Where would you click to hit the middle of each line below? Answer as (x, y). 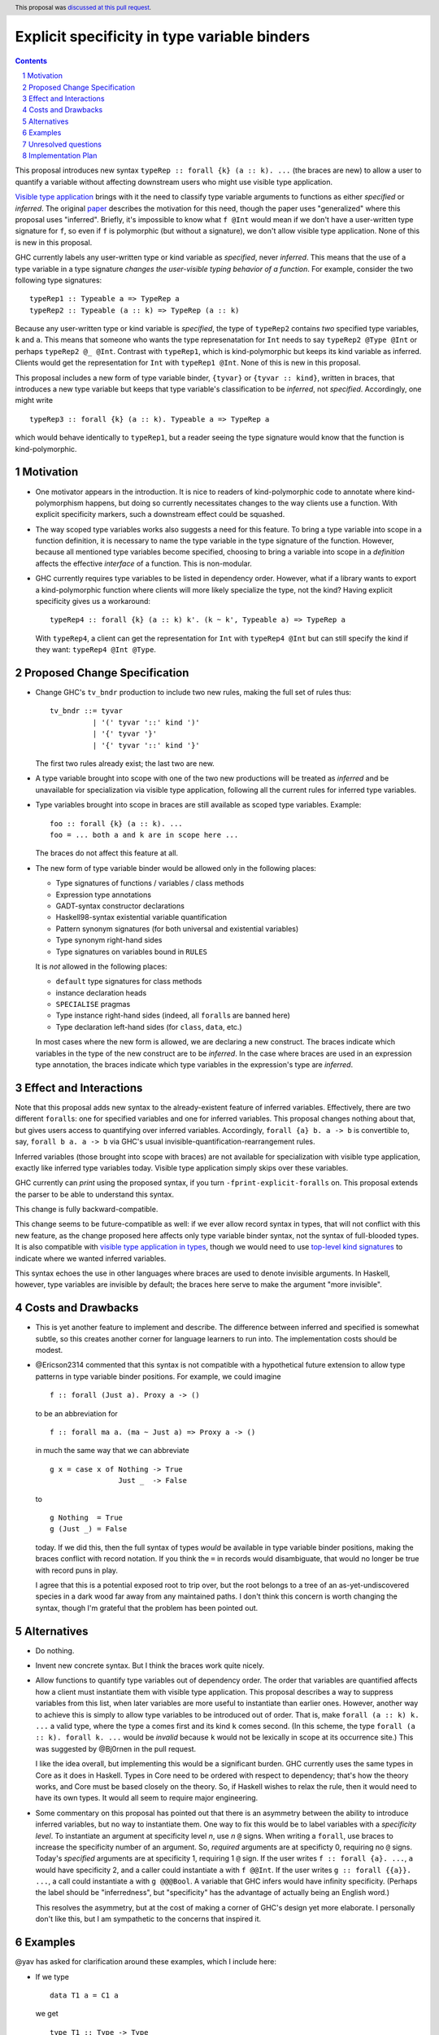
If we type (52, 1976)
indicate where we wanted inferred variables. (91, 1258)
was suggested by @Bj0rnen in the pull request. (116, 1748)
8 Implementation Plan (60, 155)
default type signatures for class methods (129, 982)
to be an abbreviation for (76, 1413)
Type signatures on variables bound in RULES (131, 952)
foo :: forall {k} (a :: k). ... (116, 823)
